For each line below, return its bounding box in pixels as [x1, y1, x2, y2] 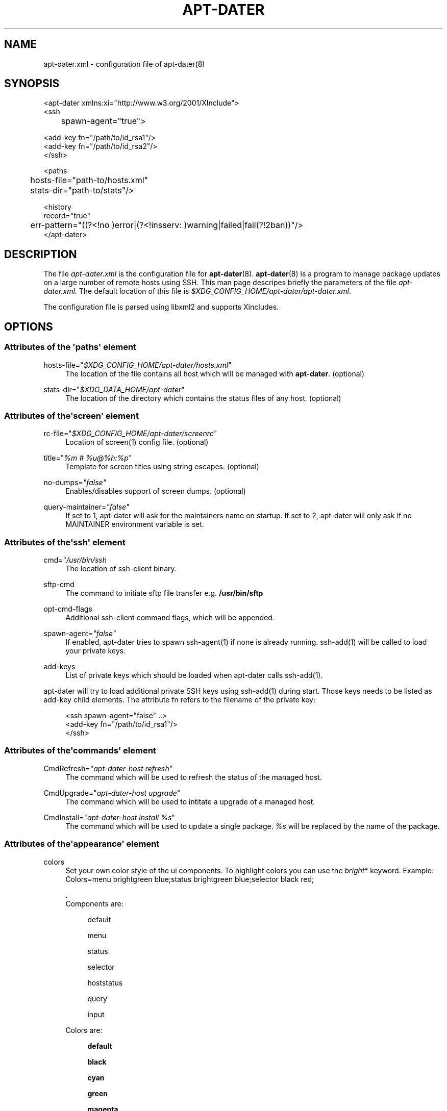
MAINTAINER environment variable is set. [65, 520, 204, 529]
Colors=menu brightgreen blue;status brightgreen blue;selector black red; [65, 874, 314, 883]
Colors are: [65, 1025, 103, 1034]
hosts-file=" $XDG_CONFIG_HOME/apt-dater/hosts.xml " [43, 360, 232, 369]
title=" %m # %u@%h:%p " [43, 453, 132, 463]
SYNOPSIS [4, 77, 60, 90]
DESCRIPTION [4, 247, 77, 261]
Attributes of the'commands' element [4, 745, 156, 756]
